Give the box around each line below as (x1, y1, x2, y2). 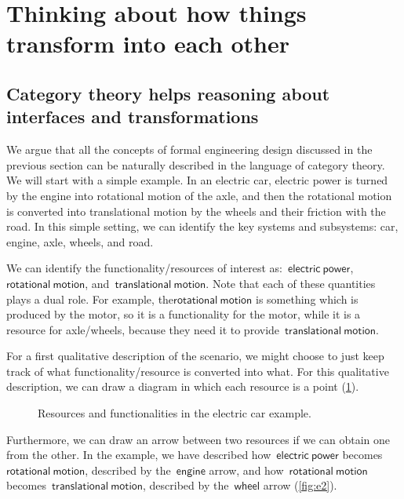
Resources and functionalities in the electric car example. (38, 405, 311, 421)
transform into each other (6, 27, 290, 60)
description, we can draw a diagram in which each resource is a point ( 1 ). (6, 378, 359, 395)
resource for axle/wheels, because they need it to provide (6, 321, 280, 337)
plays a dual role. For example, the (6, 290, 174, 307)
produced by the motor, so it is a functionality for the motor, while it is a (6, 306, 361, 322)
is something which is (256, 290, 359, 307)
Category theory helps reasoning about (6, 81, 330, 105)
